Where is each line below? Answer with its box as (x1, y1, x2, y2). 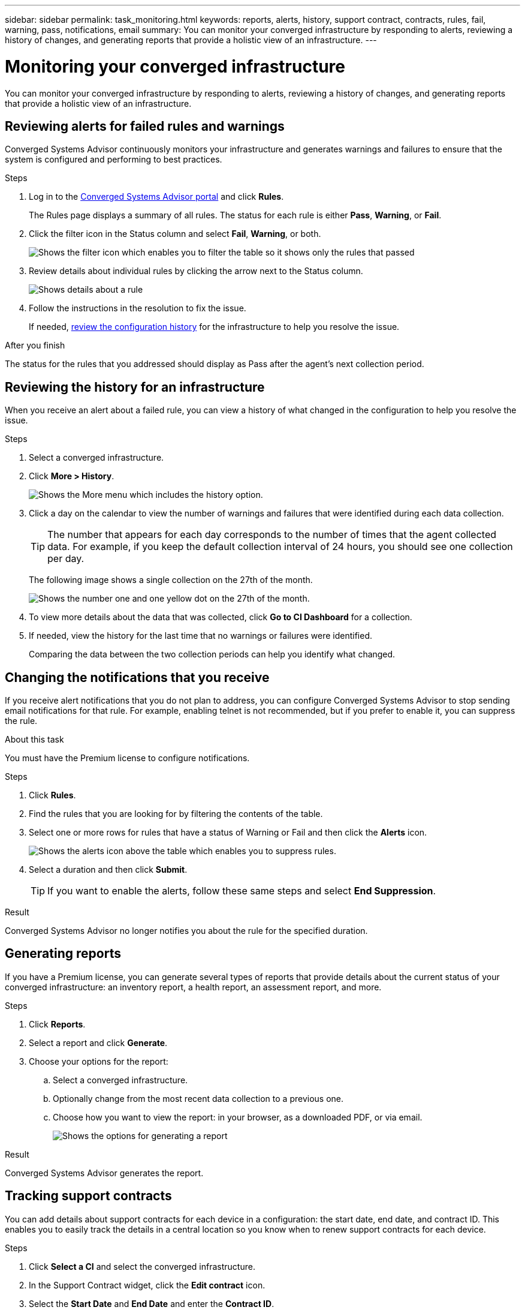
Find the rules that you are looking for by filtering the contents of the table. (29, 809, 323, 819)
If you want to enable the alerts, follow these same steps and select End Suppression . (47, 885, 436, 897)
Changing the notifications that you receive (5, 669, 270, 685)
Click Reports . (29, 1018, 86, 1029)
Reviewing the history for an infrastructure (5, 379, 265, 395)
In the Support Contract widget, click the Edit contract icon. (29, 1279, 265, 1290)
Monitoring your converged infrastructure (5, 56, 345, 77)
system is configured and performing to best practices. (5, 154, 222, 165)
